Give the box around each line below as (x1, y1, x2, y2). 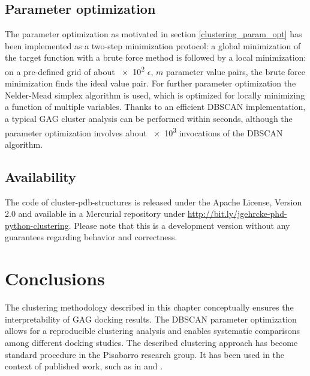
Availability (5, 167, 76, 186)
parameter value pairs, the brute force (165, 65, 306, 77)
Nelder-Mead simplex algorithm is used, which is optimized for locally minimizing (5, 88, 305, 101)
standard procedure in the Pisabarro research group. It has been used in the (5, 348, 285, 360)
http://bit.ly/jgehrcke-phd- (187, 207, 287, 220)
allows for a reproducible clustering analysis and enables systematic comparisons (5, 324, 300, 337)
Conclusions (5, 266, 105, 291)
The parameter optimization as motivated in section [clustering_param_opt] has (5, 28, 302, 40)
